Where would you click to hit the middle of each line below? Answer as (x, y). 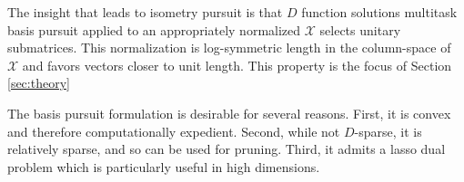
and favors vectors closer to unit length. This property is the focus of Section (237, 65)
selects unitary (360, 29)
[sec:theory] (39, 83)
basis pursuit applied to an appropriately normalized (154, 29)
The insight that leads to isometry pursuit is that (145, 12)
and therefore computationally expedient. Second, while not (174, 131)
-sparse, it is (388, 131)
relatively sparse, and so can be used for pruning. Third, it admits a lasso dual (227, 149)
